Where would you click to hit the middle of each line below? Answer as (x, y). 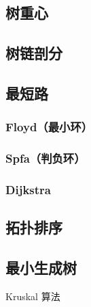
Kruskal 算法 (33, 296)
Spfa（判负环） (45, 158)
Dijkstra (28, 189)
